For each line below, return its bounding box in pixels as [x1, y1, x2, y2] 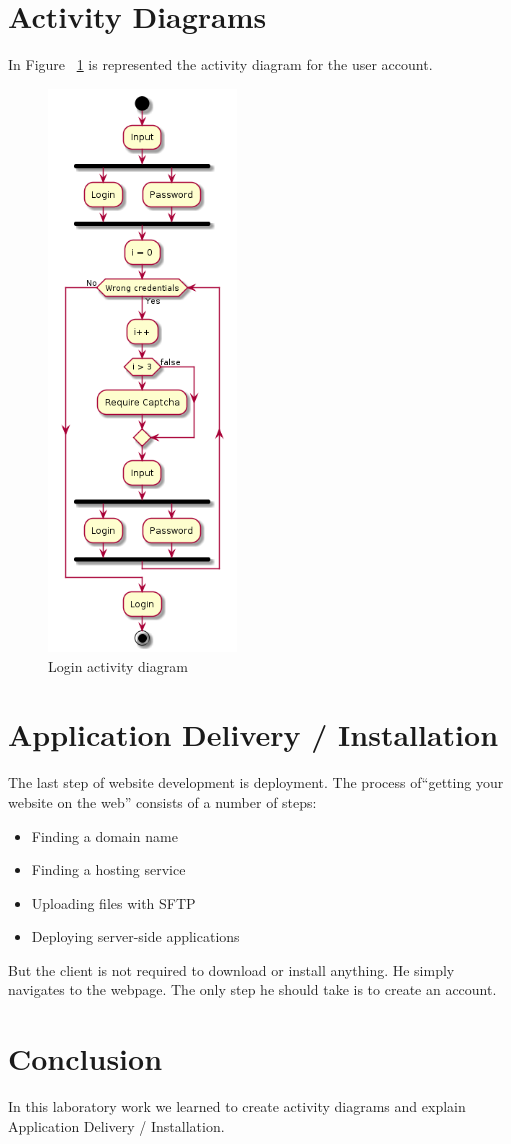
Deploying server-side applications [31, 926, 240, 947]
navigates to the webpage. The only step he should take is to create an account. [8, 979, 497, 1000]
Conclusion [8, 1038, 163, 1079]
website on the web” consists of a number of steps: [8, 791, 317, 812]
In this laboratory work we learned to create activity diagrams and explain [8, 1096, 466, 1117]
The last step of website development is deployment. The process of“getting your [8, 772, 504, 793]
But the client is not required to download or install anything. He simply [8, 959, 455, 980]
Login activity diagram [48, 655, 188, 676]
